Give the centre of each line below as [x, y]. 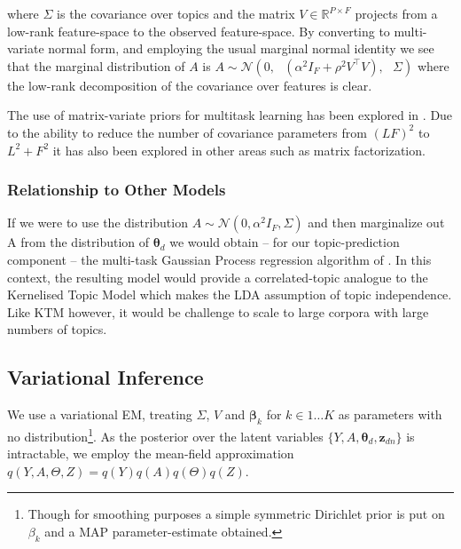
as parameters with [390, 414]
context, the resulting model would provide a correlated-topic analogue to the [218, 277]
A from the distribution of [78, 242]
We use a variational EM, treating [100, 414]
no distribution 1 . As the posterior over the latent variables [165, 434]
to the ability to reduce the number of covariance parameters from [187, 132]
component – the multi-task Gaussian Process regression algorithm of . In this [219, 259]
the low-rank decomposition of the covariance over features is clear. [190, 85]
